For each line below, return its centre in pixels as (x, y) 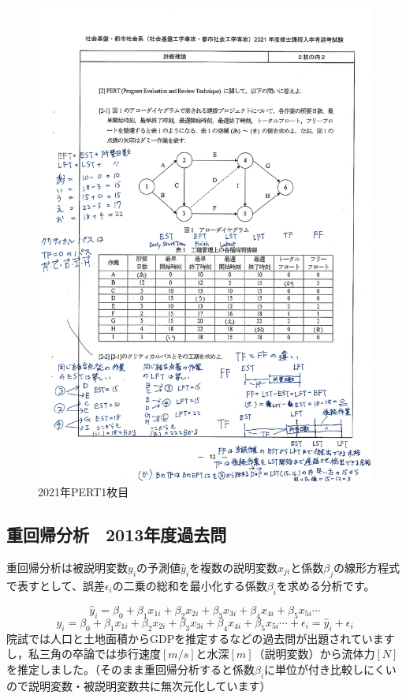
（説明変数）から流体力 (314, 654)
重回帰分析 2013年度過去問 (117, 535)
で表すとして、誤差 (56, 585)
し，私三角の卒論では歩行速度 (84, 654)
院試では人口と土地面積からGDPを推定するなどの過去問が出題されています (201, 638)
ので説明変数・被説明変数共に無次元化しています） (139, 685)
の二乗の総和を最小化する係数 (190, 585)
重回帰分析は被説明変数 (67, 567)
